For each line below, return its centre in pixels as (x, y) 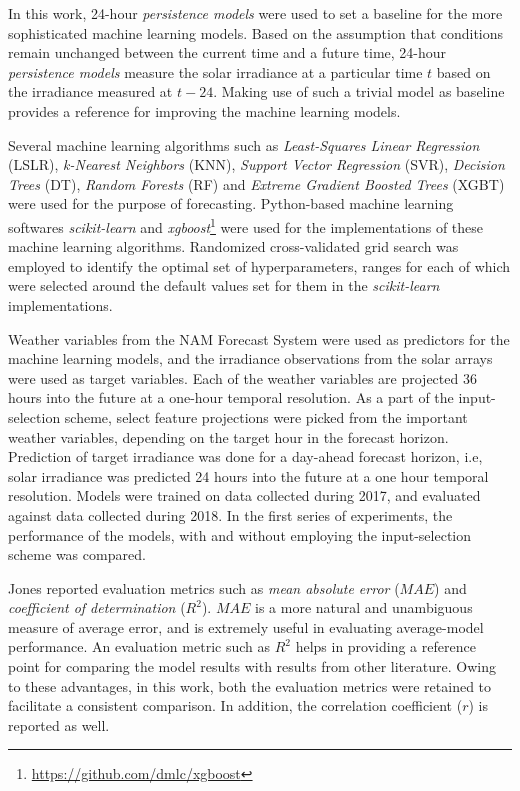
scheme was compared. (77, 554)
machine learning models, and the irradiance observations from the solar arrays (250, 358)
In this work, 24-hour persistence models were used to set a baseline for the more (255, 13)
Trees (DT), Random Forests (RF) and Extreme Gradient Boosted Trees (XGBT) (256, 183)
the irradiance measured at (90, 91)
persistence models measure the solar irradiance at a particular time (215, 71)
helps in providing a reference (385, 646)
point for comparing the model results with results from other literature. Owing (252, 666)
